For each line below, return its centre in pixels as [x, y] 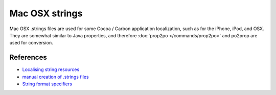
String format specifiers [47, 84]
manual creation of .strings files [55, 77]
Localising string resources [51, 69]
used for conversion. [31, 43]
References [28, 57]
